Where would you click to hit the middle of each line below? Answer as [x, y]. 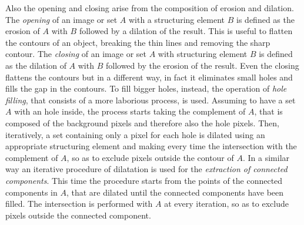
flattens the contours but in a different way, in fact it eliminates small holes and [149, 77]
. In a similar [266, 157]
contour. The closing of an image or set [76, 54]
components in [31, 192]
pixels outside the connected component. [78, 215]
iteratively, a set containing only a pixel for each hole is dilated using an [135, 134]
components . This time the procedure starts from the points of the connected [144, 180]
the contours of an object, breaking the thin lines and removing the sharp [138, 42]
